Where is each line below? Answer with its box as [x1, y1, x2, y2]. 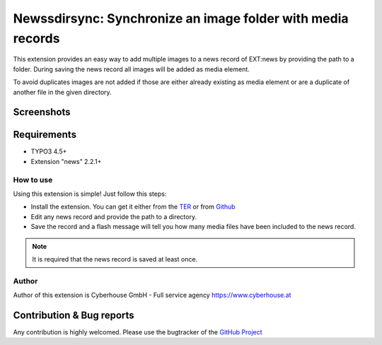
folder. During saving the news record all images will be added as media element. [13, 64, 250, 74]
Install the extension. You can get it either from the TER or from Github [30, 202, 236, 211]
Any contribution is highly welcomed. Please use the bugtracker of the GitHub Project [13, 327, 262, 336]
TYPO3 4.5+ [30, 147, 67, 156]
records [13, 30, 60, 46]
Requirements [13, 129, 77, 141]
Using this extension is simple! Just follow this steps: [13, 189, 167, 198]
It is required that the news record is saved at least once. [32, 255, 198, 263]
